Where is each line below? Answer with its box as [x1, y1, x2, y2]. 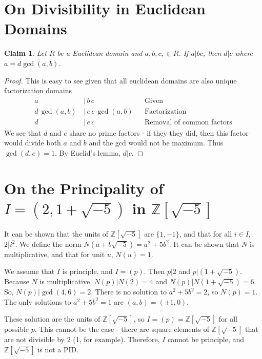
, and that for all [179, 228, 232, 239]
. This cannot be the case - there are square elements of [34, 324, 209, 334]
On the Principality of [4, 177, 164, 198]
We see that [4, 127, 42, 138]
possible [4, 324, 29, 334]
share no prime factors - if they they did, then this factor [69, 127, 249, 138]
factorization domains [4, 85, 72, 96]
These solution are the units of [4, 313, 100, 324]
